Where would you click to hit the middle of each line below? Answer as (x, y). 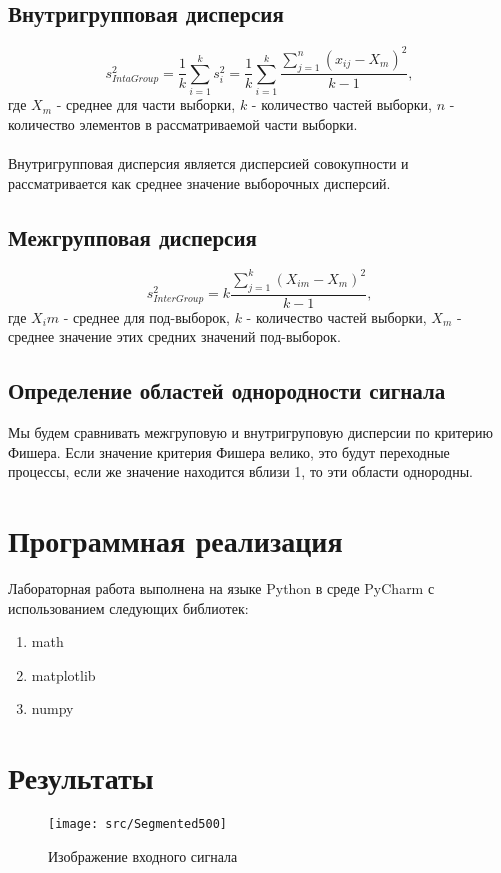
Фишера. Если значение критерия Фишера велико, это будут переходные (229, 451)
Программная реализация (175, 540)
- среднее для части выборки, (146, 104)
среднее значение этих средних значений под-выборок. (174, 336)
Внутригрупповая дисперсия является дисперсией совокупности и (208, 163)
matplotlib (63, 674)
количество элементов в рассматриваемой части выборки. (183, 123)
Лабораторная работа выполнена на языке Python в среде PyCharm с (221, 588)
